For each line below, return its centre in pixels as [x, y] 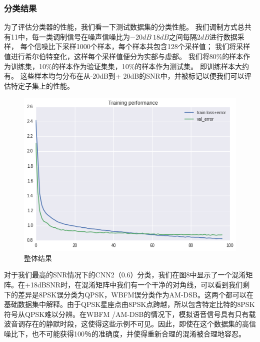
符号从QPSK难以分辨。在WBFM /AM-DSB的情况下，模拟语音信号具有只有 [126, 314]
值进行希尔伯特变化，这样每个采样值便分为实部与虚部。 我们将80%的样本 [124, 56]
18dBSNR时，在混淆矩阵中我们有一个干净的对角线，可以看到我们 [136, 284]
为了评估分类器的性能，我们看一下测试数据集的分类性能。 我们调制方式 [121, 27]
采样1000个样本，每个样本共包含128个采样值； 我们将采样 [156, 46]
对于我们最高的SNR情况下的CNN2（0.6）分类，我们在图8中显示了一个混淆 [125, 275]
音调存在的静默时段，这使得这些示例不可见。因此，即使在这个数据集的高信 [133, 324]
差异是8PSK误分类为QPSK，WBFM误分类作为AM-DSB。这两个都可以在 [135, 294]
